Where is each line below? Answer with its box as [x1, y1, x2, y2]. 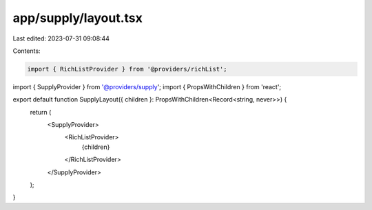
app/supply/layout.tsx [12, 10, 143, 25]
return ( [30, 108, 52, 116]
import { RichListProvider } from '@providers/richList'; [27, 65, 227, 73]
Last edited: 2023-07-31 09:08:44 [12, 34, 110, 43]
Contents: [12, 47, 41, 55]
